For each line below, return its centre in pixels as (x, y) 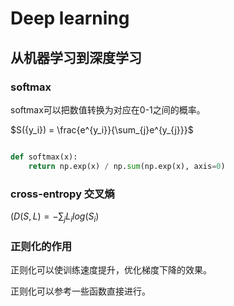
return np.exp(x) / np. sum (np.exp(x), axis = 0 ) (127, 166)
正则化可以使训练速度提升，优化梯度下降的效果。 (111, 270)
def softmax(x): (44, 157)
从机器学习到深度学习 (76, 57)
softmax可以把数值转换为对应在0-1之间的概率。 (108, 109)
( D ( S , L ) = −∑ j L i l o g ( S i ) (55, 217)
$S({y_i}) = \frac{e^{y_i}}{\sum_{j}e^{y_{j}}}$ (102, 129)
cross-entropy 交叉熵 (62, 194)
